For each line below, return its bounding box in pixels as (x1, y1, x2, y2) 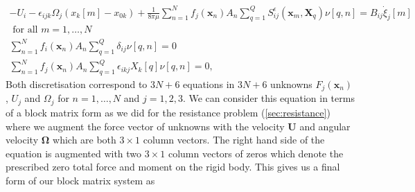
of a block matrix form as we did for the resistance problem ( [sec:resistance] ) (6, 105, 330, 119)
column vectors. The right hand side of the (143, 132, 325, 147)
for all (12, 25, 38, 35)
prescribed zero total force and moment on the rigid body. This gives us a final (6, 159, 340, 174)
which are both (53, 132, 116, 147)
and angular (299, 119, 351, 133)
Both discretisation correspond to (6, 77, 148, 91)
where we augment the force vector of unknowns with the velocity (6, 119, 285, 133)
